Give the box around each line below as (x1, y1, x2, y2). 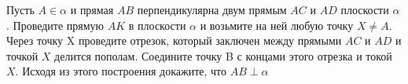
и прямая (70, 2, 114, 17)
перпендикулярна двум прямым (137, 2, 287, 17)
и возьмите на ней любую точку (200, 16, 354, 33)
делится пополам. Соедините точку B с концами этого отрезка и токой (54, 47, 392, 64)
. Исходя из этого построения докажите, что (15, 63, 227, 79)
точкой (6, 47, 39, 64)
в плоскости (128, 16, 186, 33)
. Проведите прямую (6, 16, 105, 33)
